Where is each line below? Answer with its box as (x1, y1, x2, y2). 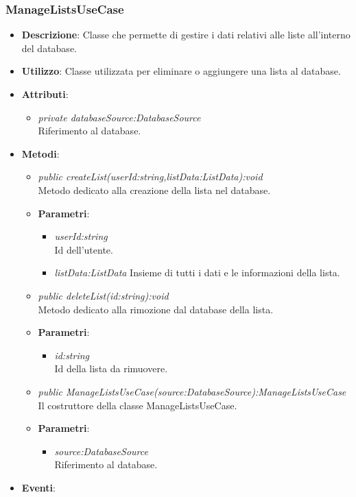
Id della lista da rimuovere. (54, 361, 168, 376)
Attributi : (21, 87, 69, 101)
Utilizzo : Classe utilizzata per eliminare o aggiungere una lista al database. (21, 64, 341, 78)
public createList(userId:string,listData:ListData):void (38, 169, 263, 184)
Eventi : (21, 480, 56, 494)
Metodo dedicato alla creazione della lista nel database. (38, 182, 271, 197)
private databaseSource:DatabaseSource (38, 110, 201, 124)
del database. (21, 40, 77, 55)
